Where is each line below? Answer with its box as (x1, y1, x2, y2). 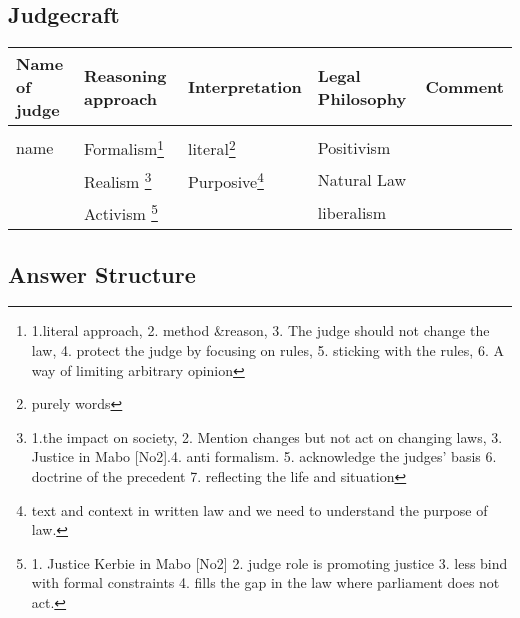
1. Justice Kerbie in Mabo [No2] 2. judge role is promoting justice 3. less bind (31, 552, 508, 573)
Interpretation (187, 75, 302, 99)
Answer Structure (8, 258, 196, 289)
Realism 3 (84, 166, 152, 193)
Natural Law (317, 168, 407, 192)
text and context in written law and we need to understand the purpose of (31, 499, 488, 520)
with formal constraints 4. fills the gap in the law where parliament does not (31, 572, 500, 593)
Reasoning (84, 63, 167, 87)
